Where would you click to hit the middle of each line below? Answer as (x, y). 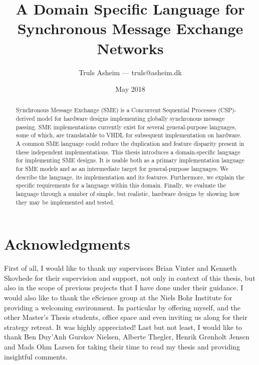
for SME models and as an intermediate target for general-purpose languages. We (122, 169)
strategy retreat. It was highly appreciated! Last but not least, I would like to (123, 327)
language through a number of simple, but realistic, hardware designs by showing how (128, 194)
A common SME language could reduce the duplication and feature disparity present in (130, 144)
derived (25, 119)
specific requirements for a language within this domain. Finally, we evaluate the (121, 185)
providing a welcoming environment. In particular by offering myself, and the (122, 307)
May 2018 (130, 89)
